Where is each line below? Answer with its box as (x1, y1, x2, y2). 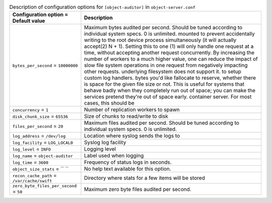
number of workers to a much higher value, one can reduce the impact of (84, 55, 258, 62)
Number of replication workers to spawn (84, 106, 180, 113)
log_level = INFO (12, 146, 51, 153)
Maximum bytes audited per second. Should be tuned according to (84, 24, 243, 31)
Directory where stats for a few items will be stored (84, 174, 205, 181)
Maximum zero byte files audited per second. (84, 185, 191, 192)
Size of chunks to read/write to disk (84, 113, 169, 120)
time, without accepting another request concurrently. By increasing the (84, 49, 254, 56)
